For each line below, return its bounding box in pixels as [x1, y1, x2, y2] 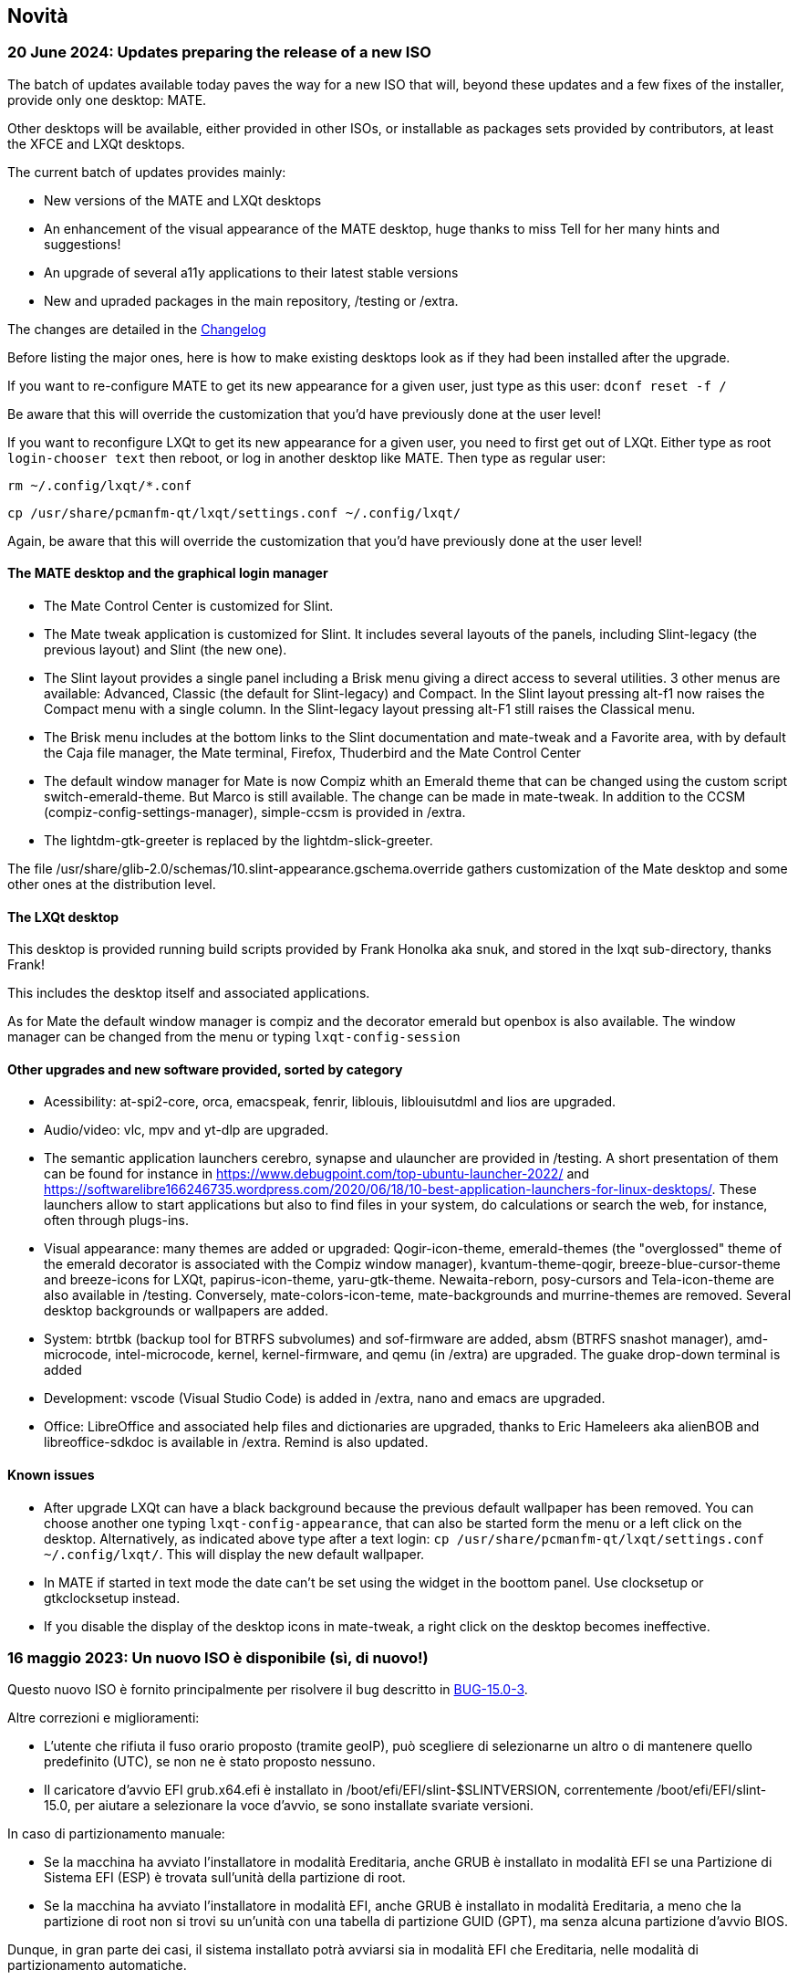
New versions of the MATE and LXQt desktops [44, 192, 322, 208]
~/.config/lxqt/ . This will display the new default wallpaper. [44, 1545, 425, 1562]
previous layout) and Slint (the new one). [44, 642, 287, 658]
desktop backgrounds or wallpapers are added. [44, 1303, 328, 1319]
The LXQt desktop [7, 908, 119, 925]
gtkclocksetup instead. [44, 1589, 181, 1606]
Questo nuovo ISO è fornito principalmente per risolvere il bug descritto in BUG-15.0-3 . [7, 1681, 528, 1698]
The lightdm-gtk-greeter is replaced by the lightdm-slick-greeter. [44, 833, 433, 849]
